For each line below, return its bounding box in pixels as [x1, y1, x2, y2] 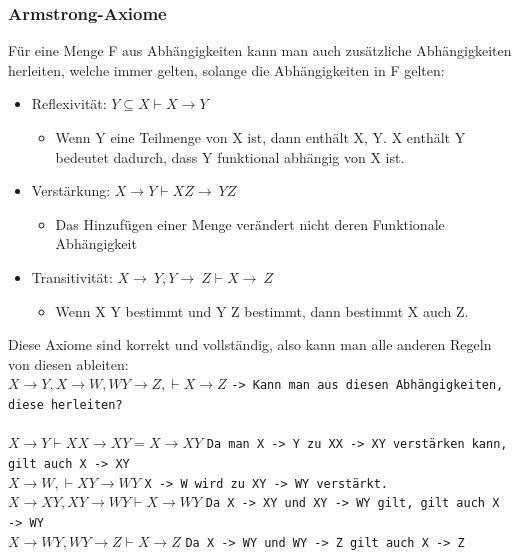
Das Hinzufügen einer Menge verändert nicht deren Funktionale [55, 213, 445, 234]
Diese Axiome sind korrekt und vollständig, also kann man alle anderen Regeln [8, 334, 492, 355]
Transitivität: [31, 266, 113, 287]
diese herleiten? [8, 398, 123, 412]
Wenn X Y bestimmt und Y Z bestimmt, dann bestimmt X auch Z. [55, 300, 469, 321]
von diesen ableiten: [8, 353, 129, 374]
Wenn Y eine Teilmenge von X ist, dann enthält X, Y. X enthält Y [55, 127, 466, 147]
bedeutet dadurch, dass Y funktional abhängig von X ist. [55, 146, 405, 167]
